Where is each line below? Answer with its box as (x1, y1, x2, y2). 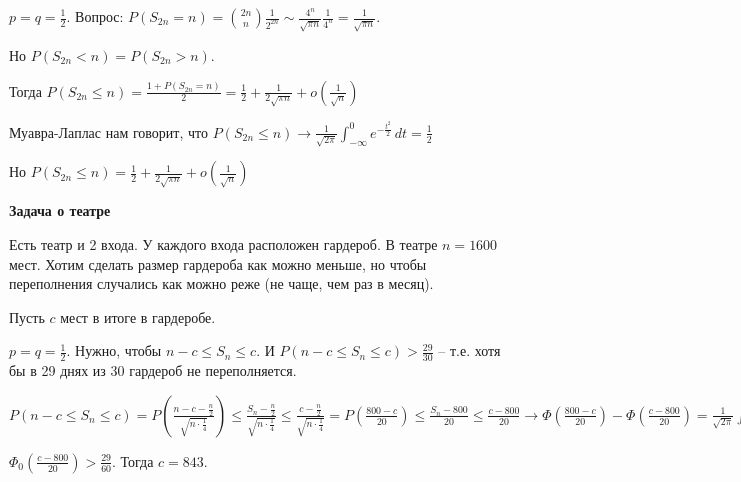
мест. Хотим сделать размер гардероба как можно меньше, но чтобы (9, 253, 427, 274)
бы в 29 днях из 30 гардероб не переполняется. (9, 360, 297, 381)
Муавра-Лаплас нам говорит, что (9, 121, 208, 142)
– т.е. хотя (438, 340, 501, 361)
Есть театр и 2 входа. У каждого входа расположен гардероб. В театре (9, 234, 438, 255)
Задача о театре (9, 200, 111, 221)
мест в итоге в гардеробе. (60, 306, 216, 327)
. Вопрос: (66, 6, 124, 26)
